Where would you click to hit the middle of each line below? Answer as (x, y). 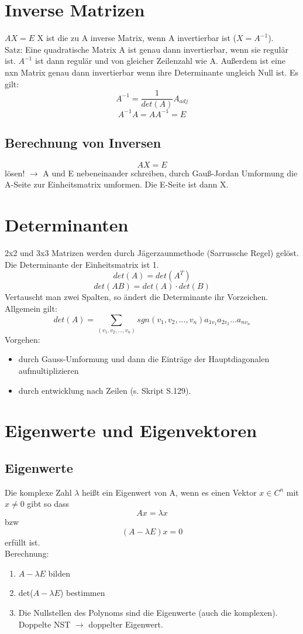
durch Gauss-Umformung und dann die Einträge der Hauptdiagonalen (144, 359)
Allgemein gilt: (31, 308)
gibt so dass (48, 504)
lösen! (15, 173)
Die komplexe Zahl (38, 492)
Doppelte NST (44, 624)
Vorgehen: (23, 339)
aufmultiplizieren (49, 371)
